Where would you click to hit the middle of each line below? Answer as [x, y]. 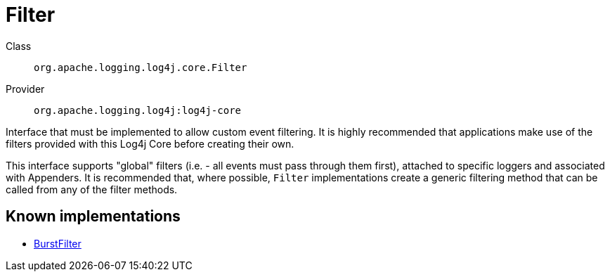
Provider [25, 89]
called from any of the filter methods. [92, 189]
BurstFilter [58, 243]
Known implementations [93, 217]
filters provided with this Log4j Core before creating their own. [150, 143]
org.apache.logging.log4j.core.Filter [141, 67]
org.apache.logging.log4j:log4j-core [138, 110]
